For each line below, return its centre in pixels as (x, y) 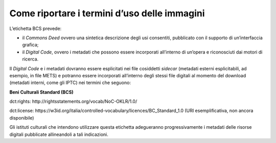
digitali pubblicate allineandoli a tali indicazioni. (59, 134)
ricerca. (30, 59)
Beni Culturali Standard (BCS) (41, 92)
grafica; (30, 45)
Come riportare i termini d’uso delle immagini (107, 13)
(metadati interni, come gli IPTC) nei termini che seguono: (70, 83)
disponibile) (22, 118)
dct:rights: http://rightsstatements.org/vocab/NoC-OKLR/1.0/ (73, 101)
